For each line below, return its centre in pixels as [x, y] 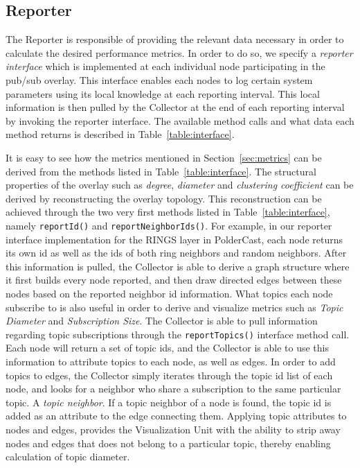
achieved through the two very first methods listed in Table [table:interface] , [168, 212]
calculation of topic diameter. [68, 457]
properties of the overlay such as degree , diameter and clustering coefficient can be [180, 185]
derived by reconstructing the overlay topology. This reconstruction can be [164, 198]
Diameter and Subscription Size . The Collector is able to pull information [162, 321]
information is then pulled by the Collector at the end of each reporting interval [175, 107]
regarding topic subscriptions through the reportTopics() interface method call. [178, 334]
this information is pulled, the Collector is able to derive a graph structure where [178, 266]
